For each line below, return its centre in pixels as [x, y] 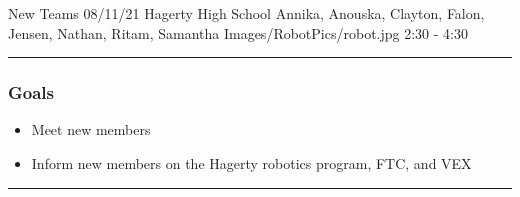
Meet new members [91, 129]
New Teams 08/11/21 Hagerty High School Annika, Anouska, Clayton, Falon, [246, 13]
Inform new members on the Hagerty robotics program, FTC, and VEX [251, 163]
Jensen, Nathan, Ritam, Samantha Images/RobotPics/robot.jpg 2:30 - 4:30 [238, 32]
